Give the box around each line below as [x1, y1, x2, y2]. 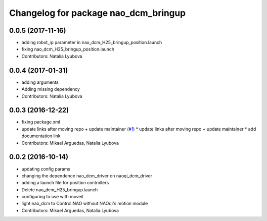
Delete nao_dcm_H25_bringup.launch [21, 186, 98, 193]
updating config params [21, 166, 71, 172]
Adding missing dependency [21, 86, 80, 92]
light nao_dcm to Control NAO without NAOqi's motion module [21, 201, 148, 207]
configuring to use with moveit [21, 194, 84, 200]
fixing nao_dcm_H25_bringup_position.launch [21, 46, 115, 52]
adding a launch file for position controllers [21, 180, 109, 186]
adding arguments [21, 79, 59, 85]
